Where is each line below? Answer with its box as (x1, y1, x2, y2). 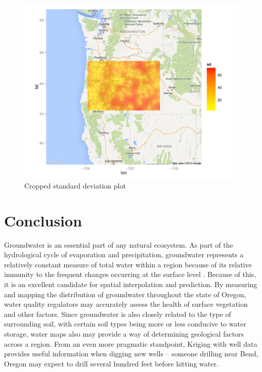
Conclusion (4, 210, 82, 230)
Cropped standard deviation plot (24, 180, 126, 191)
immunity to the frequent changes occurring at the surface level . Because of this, (4, 269, 256, 280)
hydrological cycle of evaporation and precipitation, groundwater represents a (4, 249, 244, 260)
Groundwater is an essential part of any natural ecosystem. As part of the (4, 239, 233, 250)
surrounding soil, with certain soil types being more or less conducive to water (4, 318, 246, 329)
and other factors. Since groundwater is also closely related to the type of (4, 308, 231, 319)
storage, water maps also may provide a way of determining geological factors (4, 328, 244, 339)
